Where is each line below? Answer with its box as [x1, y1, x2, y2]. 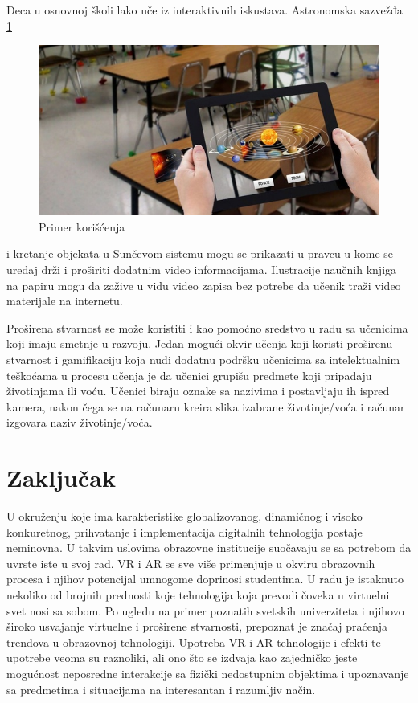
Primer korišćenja [39, 218, 125, 235]
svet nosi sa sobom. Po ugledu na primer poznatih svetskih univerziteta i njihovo [6, 602, 404, 619]
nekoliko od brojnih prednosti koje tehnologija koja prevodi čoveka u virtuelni [6, 587, 390, 603]
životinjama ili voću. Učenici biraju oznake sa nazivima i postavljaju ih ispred [6, 382, 390, 399]
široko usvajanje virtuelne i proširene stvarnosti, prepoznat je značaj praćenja [6, 618, 387, 635]
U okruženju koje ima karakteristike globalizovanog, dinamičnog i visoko [6, 508, 363, 525]
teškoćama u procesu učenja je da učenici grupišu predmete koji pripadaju [6, 366, 372, 383]
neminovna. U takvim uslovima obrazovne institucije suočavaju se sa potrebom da [6, 539, 412, 556]
